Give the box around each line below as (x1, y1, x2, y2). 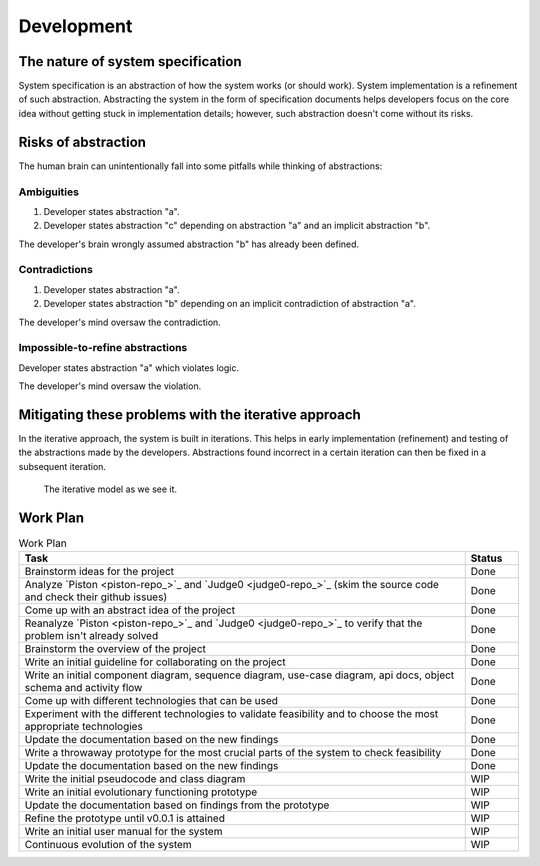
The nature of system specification (18, 53, 242, 70)
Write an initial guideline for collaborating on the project (24, 655, 286, 669)
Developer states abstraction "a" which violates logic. (18, 361, 240, 374)
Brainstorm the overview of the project (24, 642, 207, 656)
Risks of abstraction (18, 133, 147, 150)
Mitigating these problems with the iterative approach (18, 406, 362, 423)
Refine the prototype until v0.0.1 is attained (24, 811, 225, 825)
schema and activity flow (24, 681, 143, 695)
